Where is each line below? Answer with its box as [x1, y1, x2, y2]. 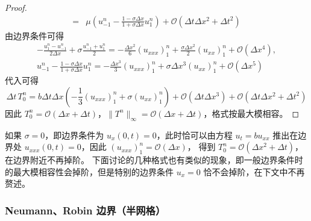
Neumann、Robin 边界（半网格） [5, 202, 166, 217]
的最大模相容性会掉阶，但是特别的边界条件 [5, 165, 174, 178]
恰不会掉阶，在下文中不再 [203, 165, 305, 178]
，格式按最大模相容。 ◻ [203, 107, 300, 119]
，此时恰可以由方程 [156, 128, 233, 141]
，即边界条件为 [45, 128, 104, 141]
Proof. [5, 1, 27, 13]
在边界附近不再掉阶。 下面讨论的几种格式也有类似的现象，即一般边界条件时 [5, 154, 303, 166]
